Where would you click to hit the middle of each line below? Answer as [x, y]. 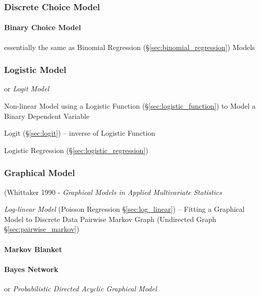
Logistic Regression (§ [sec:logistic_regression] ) [76, 150]
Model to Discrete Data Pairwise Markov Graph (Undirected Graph [110, 219]
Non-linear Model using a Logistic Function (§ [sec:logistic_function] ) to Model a [130, 106]
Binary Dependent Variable [47, 116]
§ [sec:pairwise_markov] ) [42, 229]
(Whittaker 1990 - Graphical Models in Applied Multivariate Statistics [113, 192]
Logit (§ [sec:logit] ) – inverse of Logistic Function [80, 133]
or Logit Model [27, 89]
